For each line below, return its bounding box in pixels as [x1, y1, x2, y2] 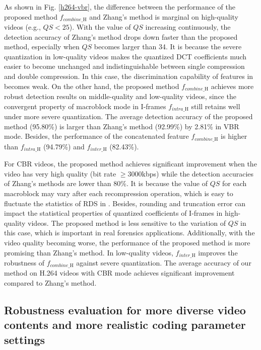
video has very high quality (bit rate [4, 168, 116, 179]
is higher [221, 131, 247, 141]
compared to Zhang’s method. [4, 278, 97, 288]
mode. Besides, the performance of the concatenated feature [4, 131, 189, 141]
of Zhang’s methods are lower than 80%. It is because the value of [4, 178, 208, 189]
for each [222, 178, 247, 189]
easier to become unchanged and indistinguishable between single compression [4, 61, 245, 71]
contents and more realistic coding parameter [4, 317, 246, 332]
